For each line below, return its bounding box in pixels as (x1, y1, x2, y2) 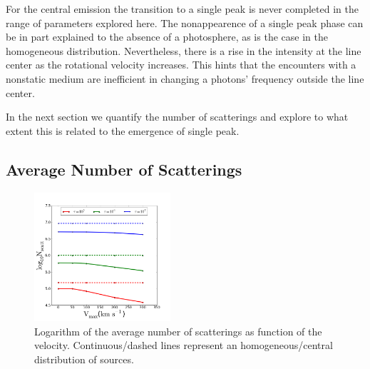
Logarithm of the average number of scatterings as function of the (34, 323, 322, 338)
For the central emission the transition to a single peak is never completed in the (6, 1, 359, 16)
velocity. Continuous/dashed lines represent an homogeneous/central (34, 338, 333, 353)
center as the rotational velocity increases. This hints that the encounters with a (6, 57, 356, 72)
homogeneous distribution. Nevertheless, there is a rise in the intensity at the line (6, 43, 361, 58)
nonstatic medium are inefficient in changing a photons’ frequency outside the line (6, 71, 364, 86)
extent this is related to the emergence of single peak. (6, 123, 240, 138)
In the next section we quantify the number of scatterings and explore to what (6, 109, 349, 124)
